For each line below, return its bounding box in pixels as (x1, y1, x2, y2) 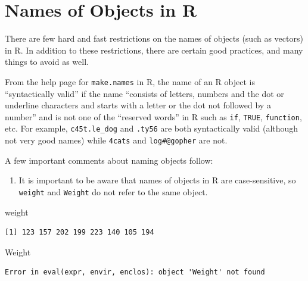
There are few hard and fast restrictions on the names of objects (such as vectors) (5, 32, 303, 45)
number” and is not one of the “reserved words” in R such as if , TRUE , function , (5, 110, 302, 123)
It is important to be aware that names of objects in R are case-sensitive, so (18, 174, 296, 186)
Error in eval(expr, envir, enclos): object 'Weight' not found (5, 268, 265, 277)
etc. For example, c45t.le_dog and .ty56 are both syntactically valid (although (5, 122, 298, 135)
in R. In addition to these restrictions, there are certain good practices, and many (5, 43, 303, 56)
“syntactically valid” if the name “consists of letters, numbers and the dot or (5, 87, 284, 99)
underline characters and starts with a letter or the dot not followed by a (5, 99, 271, 111)
